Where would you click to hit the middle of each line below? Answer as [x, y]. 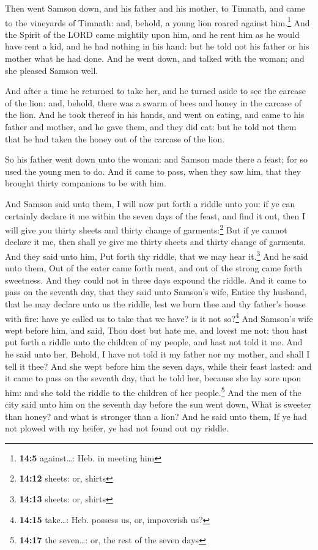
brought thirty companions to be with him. [86, 183]
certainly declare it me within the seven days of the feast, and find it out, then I [155, 215]
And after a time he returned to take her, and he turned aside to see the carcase [155, 91]
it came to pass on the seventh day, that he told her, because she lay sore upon [153, 378]
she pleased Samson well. [52, 70]
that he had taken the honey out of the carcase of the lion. [115, 138]
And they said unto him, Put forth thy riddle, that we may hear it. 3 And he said [157, 255]
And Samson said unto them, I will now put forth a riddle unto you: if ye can [150, 203]
